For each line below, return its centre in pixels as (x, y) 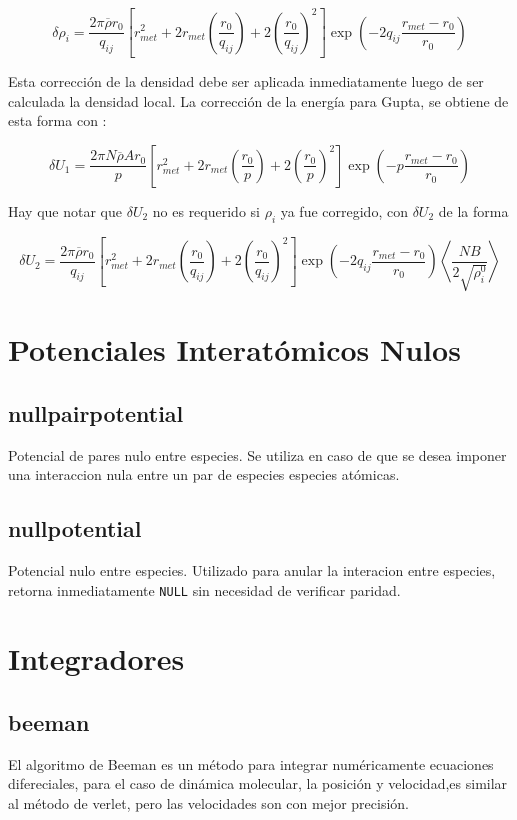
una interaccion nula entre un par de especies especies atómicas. (204, 474)
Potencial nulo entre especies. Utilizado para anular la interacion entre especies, (252, 570)
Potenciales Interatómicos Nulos (234, 349)
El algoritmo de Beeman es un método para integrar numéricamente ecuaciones (251, 763)
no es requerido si (206, 210)
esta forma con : (57, 120)
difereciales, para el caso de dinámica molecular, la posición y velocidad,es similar (258, 783)
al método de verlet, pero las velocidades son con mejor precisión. (208, 803)
